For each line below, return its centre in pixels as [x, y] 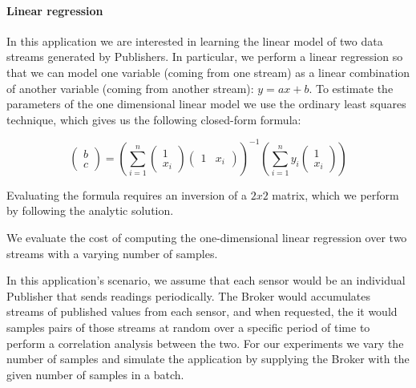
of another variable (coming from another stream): [130, 88]
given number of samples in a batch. [95, 374]
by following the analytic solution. [90, 210]
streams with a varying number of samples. [112, 253]
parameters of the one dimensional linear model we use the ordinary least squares [206, 104]
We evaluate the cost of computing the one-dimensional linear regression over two [207, 238]
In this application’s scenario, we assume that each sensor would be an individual [206, 280]
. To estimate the [351, 88]
